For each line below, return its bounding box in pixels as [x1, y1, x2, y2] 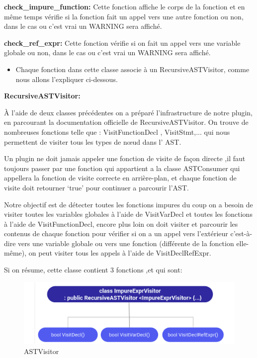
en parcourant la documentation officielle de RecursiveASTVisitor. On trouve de [4, 117, 249, 127]
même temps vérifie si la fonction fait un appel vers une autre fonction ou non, [4, 11, 244, 21]
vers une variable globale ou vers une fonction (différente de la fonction [18, 238, 234, 248]
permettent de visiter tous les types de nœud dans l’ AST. [4, 136, 181, 147]
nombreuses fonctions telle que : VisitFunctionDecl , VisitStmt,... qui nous [4, 126, 230, 137]
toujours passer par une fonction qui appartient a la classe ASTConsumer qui [4, 163, 240, 173]
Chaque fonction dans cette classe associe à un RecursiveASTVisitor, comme [15, 64, 250, 74]
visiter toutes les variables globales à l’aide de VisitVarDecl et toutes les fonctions [4, 209, 253, 219]
